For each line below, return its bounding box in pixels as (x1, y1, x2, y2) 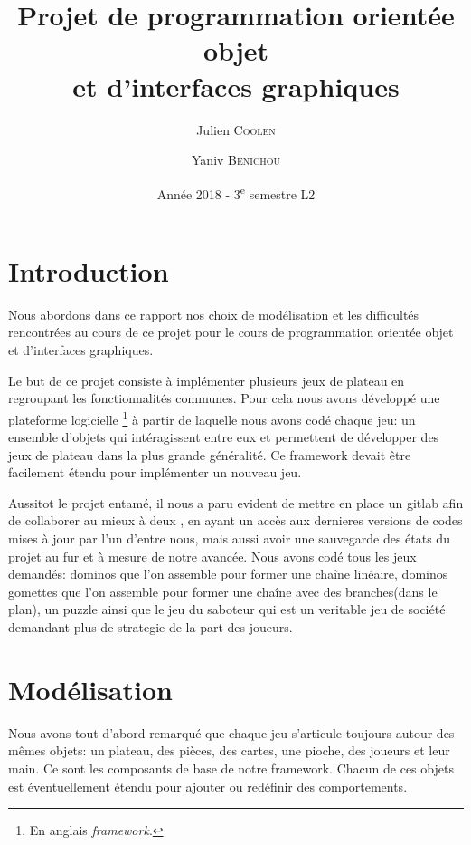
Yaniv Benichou (192, 150, 280, 169)
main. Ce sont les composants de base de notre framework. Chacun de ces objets (8, 758, 454, 777)
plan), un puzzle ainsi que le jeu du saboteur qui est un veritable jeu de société (8, 600, 446, 619)
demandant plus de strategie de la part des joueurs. (8, 618, 293, 637)
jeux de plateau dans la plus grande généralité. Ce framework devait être (8, 445, 411, 464)
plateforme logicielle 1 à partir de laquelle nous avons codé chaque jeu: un (8, 407, 416, 428)
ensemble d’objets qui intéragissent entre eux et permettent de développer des (8, 427, 439, 447)
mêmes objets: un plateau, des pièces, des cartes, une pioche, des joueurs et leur (8, 741, 450, 760)
